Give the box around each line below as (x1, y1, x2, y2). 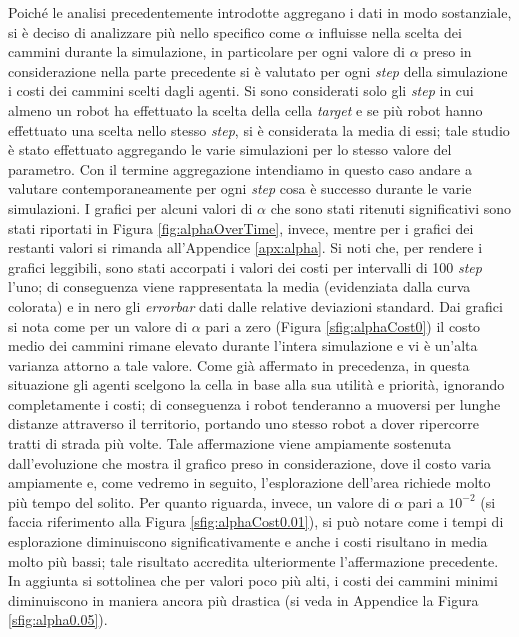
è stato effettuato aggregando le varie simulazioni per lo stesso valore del (8, 139, 452, 160)
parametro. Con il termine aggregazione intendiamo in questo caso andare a (8, 158, 472, 179)
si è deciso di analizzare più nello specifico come (8, 21, 301, 42)
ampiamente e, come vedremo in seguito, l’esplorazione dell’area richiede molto (8, 472, 491, 493)
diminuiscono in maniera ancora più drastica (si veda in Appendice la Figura (8, 589, 479, 610)
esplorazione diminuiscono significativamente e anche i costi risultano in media (8, 531, 488, 552)
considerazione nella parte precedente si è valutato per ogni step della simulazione (8, 60, 508, 81)
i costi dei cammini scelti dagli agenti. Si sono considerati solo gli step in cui (8, 80, 474, 101)
